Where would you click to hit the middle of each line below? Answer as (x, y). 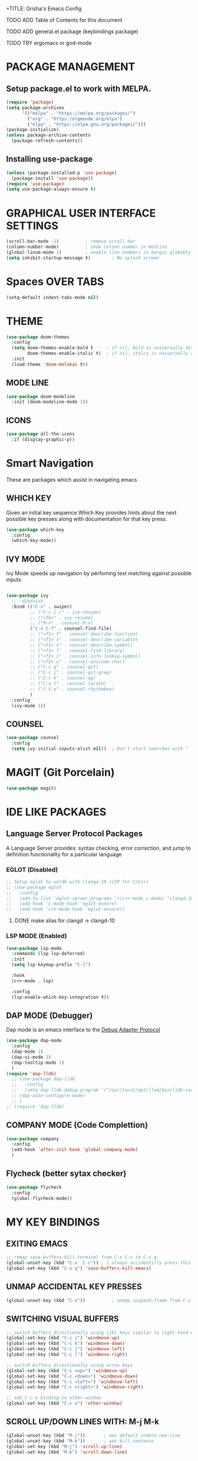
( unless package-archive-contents (49, 136)
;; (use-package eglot (34, 887)
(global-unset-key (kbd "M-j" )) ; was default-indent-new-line (93, 1435)
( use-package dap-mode (34, 1041)
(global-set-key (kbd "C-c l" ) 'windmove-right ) (67, 1354)
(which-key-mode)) (34, 541)
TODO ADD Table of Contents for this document (64, 20)
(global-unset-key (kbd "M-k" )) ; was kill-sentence (80, 1441)
